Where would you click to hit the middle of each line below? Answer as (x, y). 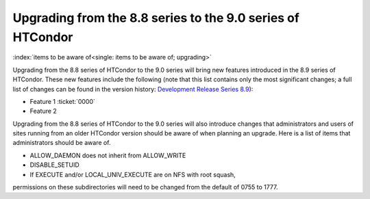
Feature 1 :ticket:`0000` (63, 101)
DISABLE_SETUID (55, 165)
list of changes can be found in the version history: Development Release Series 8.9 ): (133, 89)
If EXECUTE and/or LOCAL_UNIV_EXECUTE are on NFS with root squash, (133, 174)
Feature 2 (44, 111)
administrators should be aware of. (62, 143)
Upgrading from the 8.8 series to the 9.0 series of (156, 18)
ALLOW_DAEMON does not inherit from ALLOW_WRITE (108, 155)
